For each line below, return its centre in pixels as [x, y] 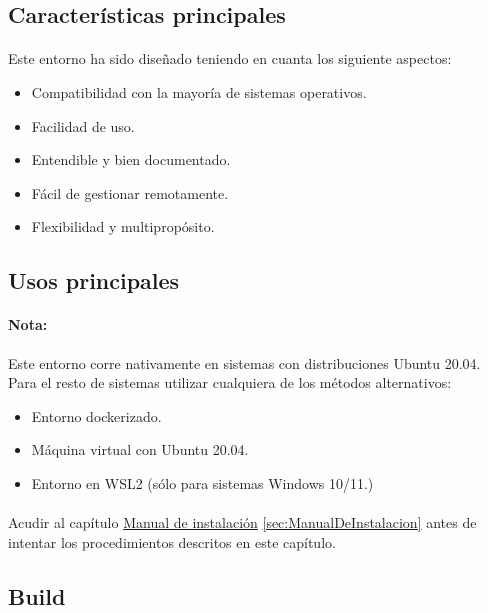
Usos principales [94, 280]
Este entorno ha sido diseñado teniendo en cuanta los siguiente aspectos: [230, 58]
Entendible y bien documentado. [131, 159]
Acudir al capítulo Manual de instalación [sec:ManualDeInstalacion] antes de [242, 522]
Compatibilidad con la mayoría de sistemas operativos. [199, 91]
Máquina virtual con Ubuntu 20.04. [140, 449]
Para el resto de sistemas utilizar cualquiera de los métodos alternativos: [230, 382]
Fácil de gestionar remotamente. [130, 192]
